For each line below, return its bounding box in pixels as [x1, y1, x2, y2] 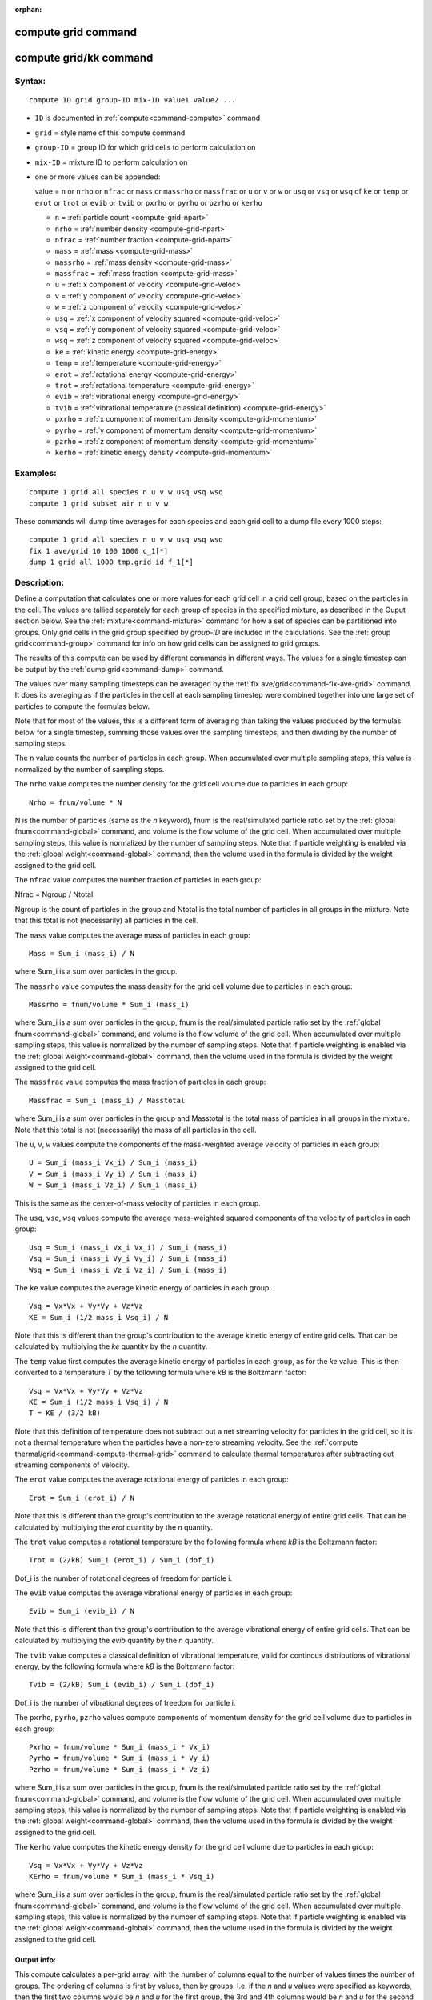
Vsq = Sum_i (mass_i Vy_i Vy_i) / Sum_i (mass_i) [29, 1254, 228, 1263]
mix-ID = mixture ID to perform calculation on [34, 157, 188, 167]
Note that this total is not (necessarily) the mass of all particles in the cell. [14, 1125, 257, 1134]
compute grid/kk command [14, 50, 154, 64]
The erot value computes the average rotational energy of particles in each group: [14, 1474, 290, 1484]
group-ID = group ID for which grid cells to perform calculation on [34, 142, 256, 152]
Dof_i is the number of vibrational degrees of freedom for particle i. [14, 1698, 236, 1707]
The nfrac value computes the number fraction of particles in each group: [14, 874, 262, 884]
